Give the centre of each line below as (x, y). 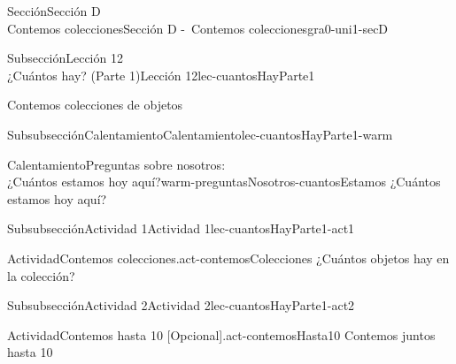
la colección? (41, 275)
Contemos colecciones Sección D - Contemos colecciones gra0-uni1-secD (198, 28)
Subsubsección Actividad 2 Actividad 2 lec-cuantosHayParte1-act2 (181, 305)
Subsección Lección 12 (65, 58)
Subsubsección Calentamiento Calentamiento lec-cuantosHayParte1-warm (200, 134)
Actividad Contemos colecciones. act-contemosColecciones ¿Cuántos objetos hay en (228, 258)
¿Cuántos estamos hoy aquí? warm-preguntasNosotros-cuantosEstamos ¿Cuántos (224, 182)
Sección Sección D (54, 11)
